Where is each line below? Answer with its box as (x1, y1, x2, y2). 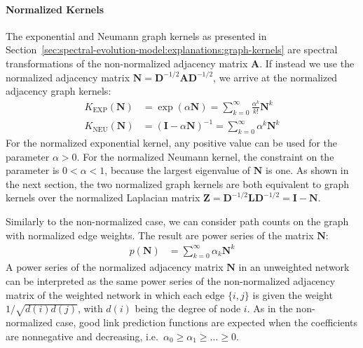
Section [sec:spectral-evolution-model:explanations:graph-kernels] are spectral (6, 42, 338, 57)
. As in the (247, 301, 293, 316)
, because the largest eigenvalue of (104, 163, 251, 178)
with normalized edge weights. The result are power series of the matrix (6, 227, 314, 242)
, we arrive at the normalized (213, 69, 338, 84)
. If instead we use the (259, 55, 355, 70)
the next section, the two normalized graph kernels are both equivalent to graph (6, 176, 349, 191)
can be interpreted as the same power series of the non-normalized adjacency (6, 274, 336, 288)
